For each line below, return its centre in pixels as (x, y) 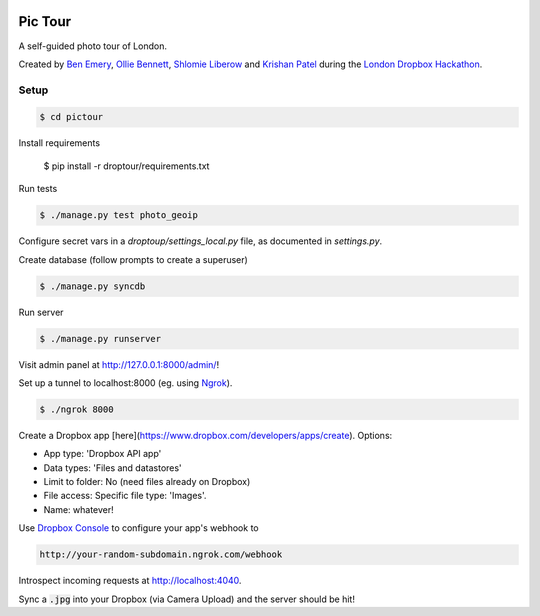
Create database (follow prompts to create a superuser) (133, 259)
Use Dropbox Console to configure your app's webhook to (138, 528)
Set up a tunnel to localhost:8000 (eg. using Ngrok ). (125, 382)
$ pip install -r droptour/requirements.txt (126, 166)
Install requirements (59, 143)
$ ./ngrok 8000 (76, 409)
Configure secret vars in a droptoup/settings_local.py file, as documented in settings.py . (200, 241)
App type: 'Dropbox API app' (102, 454)
